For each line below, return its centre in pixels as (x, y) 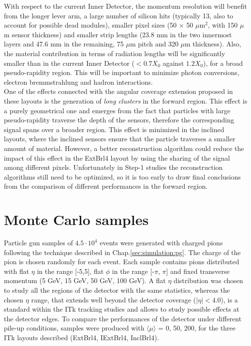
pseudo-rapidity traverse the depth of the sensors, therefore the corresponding (119, 120)
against (173, 63)
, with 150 (223, 25)
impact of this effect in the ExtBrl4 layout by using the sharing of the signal (117, 158)
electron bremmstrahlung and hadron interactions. (78, 82)
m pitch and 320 (154, 44)
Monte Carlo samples (76, 219)
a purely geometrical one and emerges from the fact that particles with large (117, 110)
